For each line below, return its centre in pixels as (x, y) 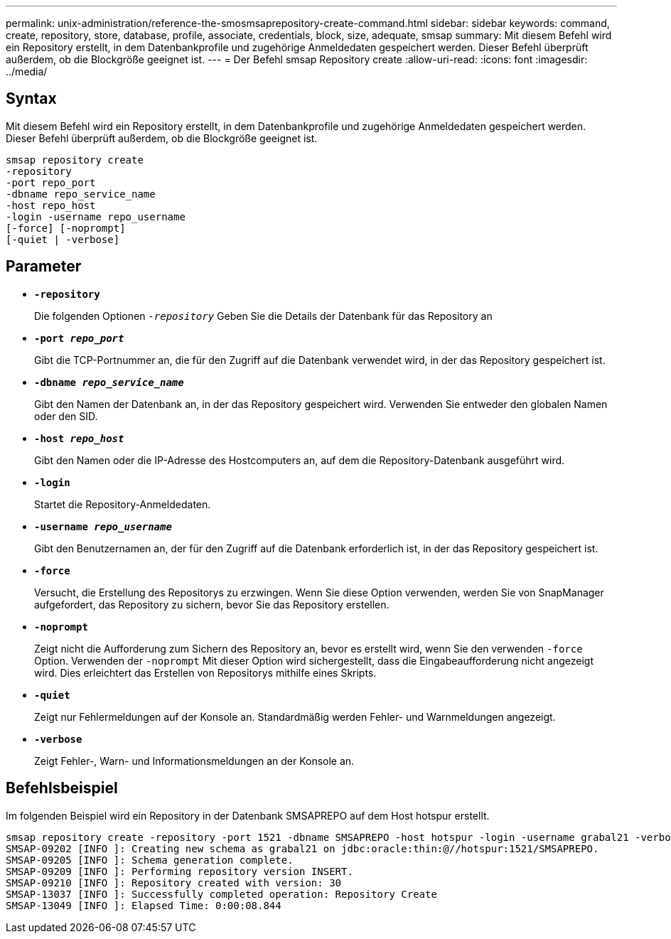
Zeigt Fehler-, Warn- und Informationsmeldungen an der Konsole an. (194, 761)
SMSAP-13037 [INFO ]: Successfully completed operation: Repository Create (221, 894)
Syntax (31, 99)
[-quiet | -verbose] (63, 239)
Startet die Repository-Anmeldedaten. (123, 504)
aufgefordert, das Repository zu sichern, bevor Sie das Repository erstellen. (212, 604)
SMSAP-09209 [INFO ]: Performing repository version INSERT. (179, 871)
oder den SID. (66, 416)
